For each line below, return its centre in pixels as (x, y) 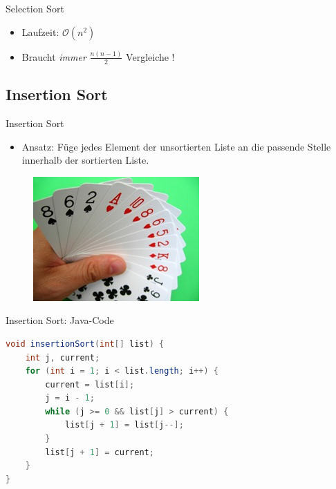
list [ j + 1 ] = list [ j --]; (124, 425)
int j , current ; (63, 357)
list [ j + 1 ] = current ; (100, 452)
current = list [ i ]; (90, 384)
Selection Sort (35, 8)
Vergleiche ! (150, 56)
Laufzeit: (40, 31)
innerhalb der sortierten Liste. (85, 160)
